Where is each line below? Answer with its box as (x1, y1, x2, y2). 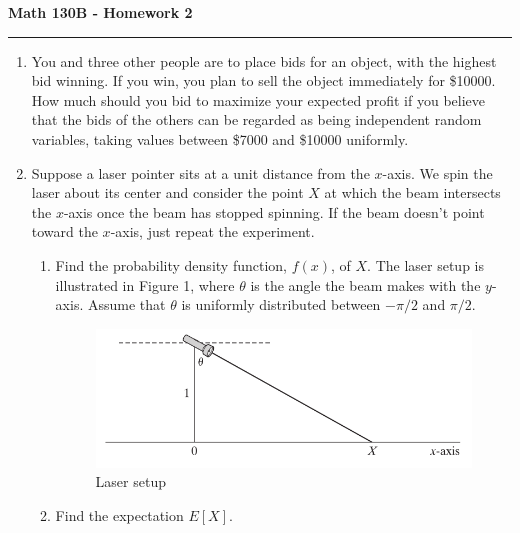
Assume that (87, 294, 166, 315)
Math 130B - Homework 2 (8, 2, 193, 22)
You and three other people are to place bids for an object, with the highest (31, 50, 497, 71)
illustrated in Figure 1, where (55, 274, 235, 295)
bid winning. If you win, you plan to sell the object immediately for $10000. (31, 70, 496, 91)
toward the (31, 221, 98, 242)
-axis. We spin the (382, 162, 493, 183)
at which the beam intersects (324, 182, 501, 203)
